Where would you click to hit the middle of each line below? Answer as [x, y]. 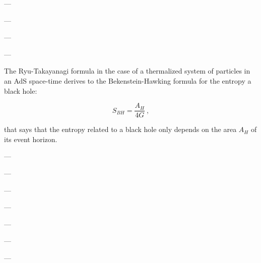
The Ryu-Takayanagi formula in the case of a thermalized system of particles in [127, 71]
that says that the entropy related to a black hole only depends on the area [120, 129]
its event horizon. [31, 139]
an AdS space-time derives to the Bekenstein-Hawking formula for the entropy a [128, 80]
